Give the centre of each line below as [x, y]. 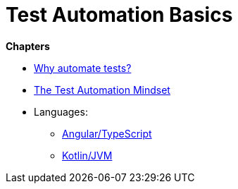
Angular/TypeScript [107, 133]
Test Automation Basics [119, 15]
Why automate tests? [83, 68]
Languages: [61, 111]
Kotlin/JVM [87, 155]
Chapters [28, 46]
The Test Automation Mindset [102, 90]
